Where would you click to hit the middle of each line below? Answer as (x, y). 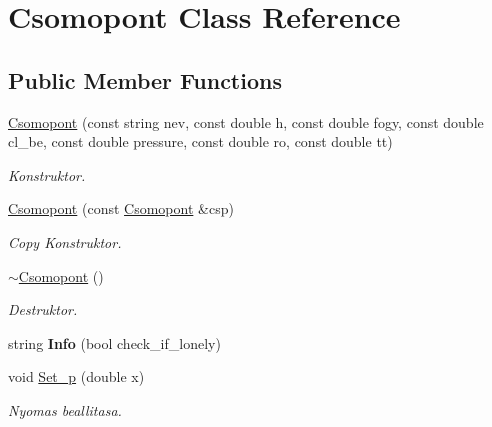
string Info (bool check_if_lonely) (114, 342)
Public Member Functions (145, 79)
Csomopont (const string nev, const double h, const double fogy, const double (246, 121)
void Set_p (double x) (76, 376)
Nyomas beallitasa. (65, 409)
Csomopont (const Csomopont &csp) (121, 208)
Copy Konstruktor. (65, 241)
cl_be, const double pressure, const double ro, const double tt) (200, 141)
